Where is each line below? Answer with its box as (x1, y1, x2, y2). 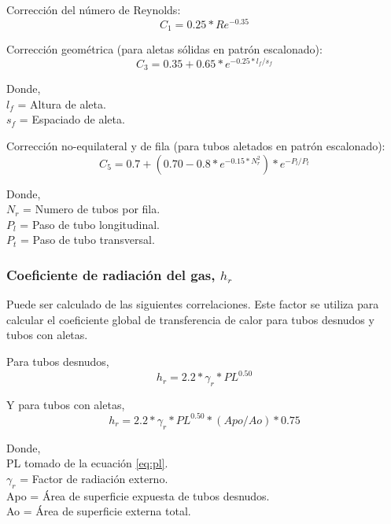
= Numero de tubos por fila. (23, 201, 160, 217)
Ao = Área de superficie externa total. (6, 503, 191, 519)
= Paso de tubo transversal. (20, 231, 155, 248)
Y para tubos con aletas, (6, 396, 125, 412)
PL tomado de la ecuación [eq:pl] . (6, 455, 168, 471)
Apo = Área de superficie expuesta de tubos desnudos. (6, 487, 270, 504)
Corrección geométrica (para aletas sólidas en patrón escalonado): (6, 41, 323, 57)
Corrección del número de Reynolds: (6, 2, 181, 17)
